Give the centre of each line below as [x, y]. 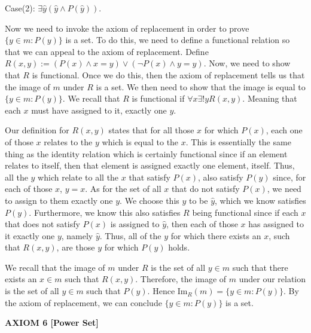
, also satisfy [220, 177]
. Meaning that [270, 98]
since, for [289, 177]
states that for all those [151, 130]
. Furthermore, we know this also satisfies [105, 212]
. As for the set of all [123, 189]
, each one [284, 130]
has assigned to [276, 224]
